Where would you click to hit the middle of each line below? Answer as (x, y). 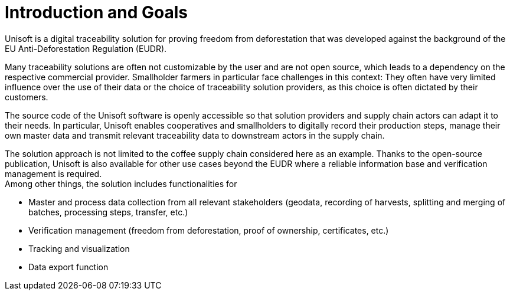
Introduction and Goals (97, 12)
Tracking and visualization (79, 248)
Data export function (68, 267)
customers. (27, 97)
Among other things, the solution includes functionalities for (121, 183)
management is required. (53, 173)
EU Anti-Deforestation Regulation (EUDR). (86, 48)
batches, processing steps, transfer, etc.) (108, 212)
